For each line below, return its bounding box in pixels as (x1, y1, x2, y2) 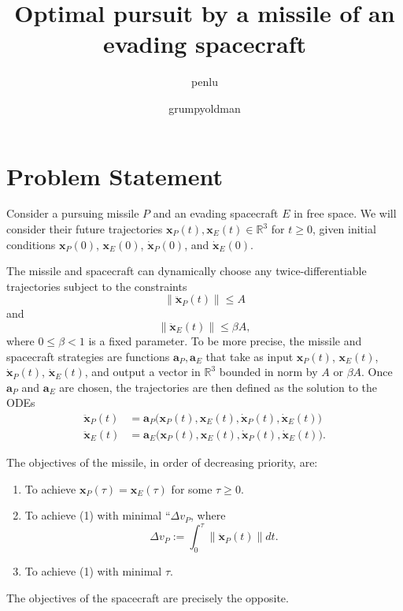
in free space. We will (294, 205, 397, 222)
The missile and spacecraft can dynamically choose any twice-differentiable (6, 263, 367, 279)
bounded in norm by (219, 363, 318, 380)
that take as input (205, 348, 294, 364)
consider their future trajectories (6, 221, 163, 237)
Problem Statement (6, 159, 223, 192)
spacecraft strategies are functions (6, 348, 170, 364)
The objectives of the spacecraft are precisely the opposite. (6, 589, 289, 605)
